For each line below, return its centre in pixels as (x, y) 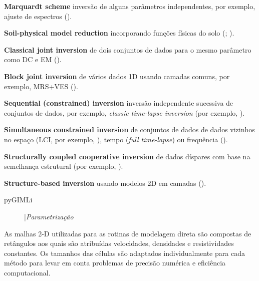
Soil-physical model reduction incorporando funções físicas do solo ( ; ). (119, 33)
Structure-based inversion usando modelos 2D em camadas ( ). (105, 183)
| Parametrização (49, 216)
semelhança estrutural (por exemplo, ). (64, 166)
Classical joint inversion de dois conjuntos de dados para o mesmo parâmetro (128, 49)
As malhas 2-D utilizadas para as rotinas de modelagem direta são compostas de (128, 233)
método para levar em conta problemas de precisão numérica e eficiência (115, 263)
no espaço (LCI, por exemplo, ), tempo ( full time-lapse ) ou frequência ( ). (116, 139)
